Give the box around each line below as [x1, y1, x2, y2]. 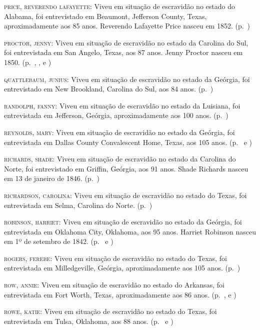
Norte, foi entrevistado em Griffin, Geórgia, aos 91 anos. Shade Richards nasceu [4, 163, 248, 173]
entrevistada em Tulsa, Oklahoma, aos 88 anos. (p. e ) [4, 315, 173, 326]
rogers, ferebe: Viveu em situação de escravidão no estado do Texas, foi [4, 252, 227, 263]
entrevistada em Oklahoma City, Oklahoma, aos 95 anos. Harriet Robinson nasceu [4, 226, 256, 236]
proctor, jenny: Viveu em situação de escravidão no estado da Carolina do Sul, [4, 37, 248, 47]
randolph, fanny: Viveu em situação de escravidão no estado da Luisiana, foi [4, 100, 240, 110]
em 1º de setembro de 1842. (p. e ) [4, 236, 113, 246]
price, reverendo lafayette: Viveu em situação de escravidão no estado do [4, 1, 235, 11]
